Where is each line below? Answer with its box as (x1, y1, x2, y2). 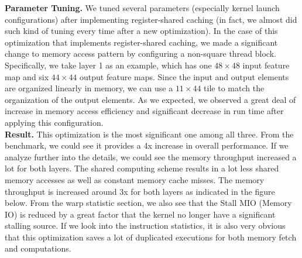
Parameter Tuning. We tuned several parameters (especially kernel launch (5, 2, 280, 13)
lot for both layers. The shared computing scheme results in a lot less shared (5, 162, 279, 174)
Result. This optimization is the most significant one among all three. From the (5, 128, 294, 140)
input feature (242, 59, 290, 71)
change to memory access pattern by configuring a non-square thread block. (5, 47, 276, 60)
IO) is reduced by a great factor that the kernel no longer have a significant (5, 208, 276, 220)
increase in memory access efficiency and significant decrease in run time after (5, 105, 284, 117)
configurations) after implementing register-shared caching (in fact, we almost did (5, 13, 297, 25)
